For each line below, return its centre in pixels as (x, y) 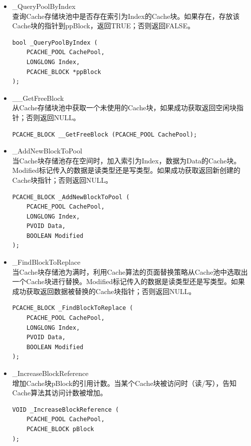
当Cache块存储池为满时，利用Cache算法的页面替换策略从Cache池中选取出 (130, 271)
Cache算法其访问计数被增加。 (60, 393)
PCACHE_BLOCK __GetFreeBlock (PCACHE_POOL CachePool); (105, 134)
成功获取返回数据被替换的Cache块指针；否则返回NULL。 (104, 291)
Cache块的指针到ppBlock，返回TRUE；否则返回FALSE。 (103, 26)
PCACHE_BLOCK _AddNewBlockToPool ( (71, 197)
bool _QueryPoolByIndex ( (55, 42)
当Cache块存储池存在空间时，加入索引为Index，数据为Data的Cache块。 (126, 160)
